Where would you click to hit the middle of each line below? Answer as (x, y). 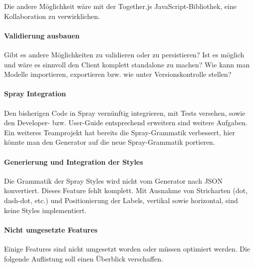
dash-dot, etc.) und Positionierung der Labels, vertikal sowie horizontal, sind (121, 200)
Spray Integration (35, 94)
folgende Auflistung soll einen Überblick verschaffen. (84, 258)
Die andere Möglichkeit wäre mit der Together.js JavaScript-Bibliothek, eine (120, 6)
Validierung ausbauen (42, 35)
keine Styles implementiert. (45, 210)
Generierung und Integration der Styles (74, 161)
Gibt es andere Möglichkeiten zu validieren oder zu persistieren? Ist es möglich (124, 54)
